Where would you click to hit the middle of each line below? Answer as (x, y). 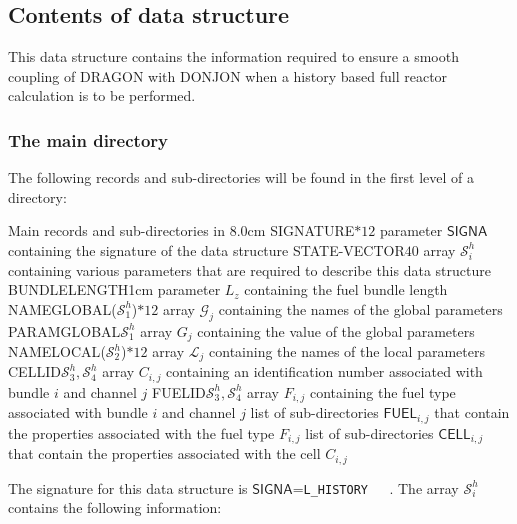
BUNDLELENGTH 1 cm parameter (114, 289)
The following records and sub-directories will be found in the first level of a (241, 177)
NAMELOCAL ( (57, 351)
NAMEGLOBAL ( (62, 308)
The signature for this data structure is (128, 487)
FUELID (179, 391)
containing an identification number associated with (324, 371)
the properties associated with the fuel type (141, 432)
